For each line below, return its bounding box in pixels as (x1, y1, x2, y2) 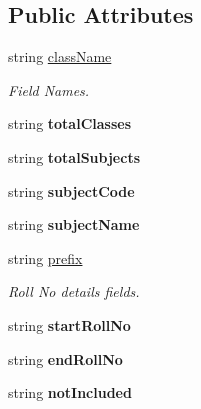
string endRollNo (8, 348, 123, 369)
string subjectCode (8, 180, 135, 201)
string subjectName (8, 214, 140, 235)
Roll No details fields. (8, 281, 140, 302)
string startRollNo (8, 314, 131, 335)
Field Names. (8, 79, 90, 100)
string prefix (8, 247, 83, 268)
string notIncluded (8, 382, 132, 403)
